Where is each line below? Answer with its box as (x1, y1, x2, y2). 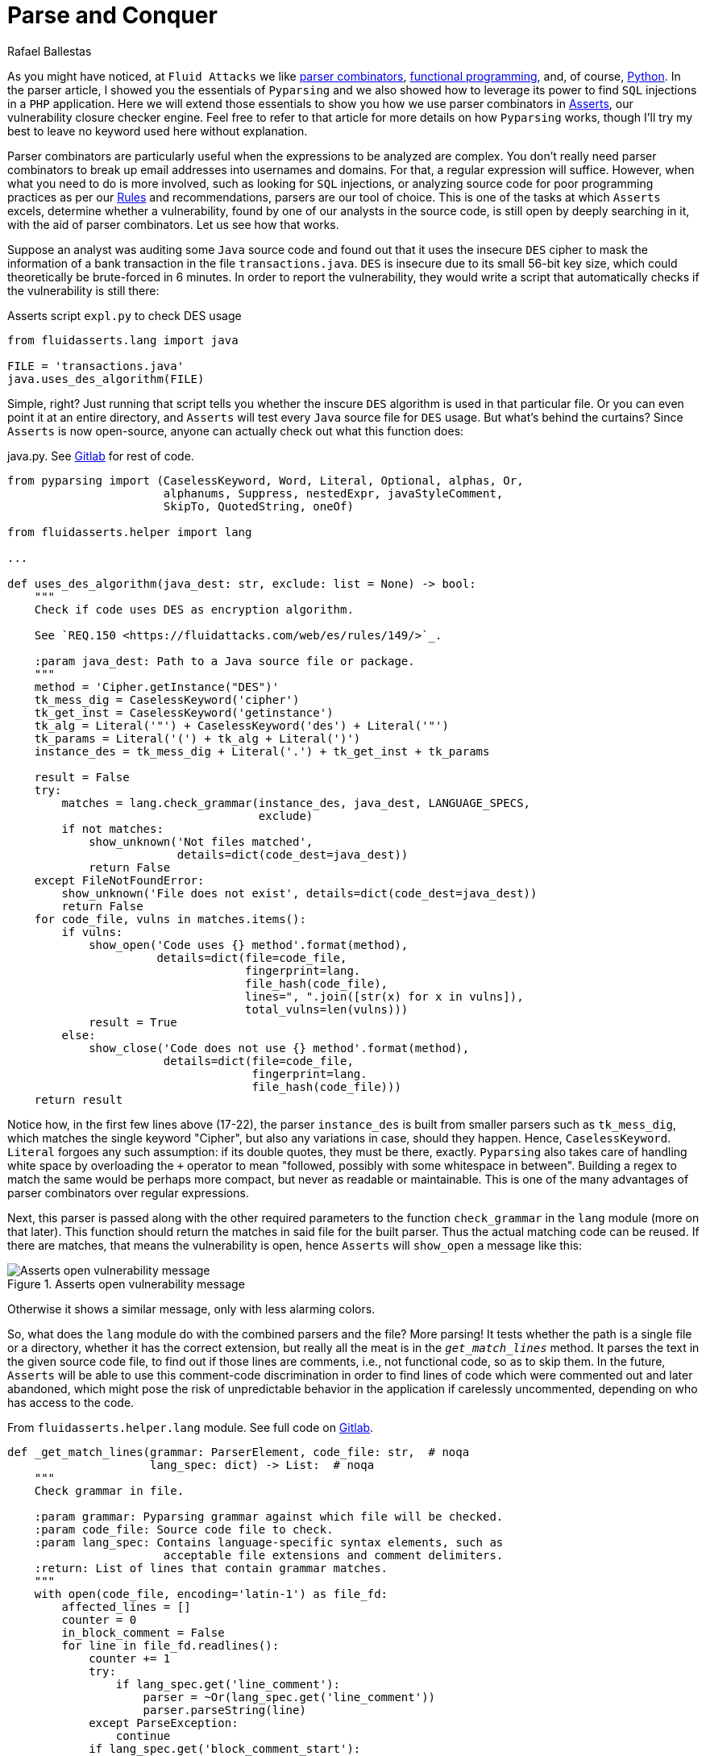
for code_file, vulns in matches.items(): (34, 912, 306, 926)
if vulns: (61, 925, 123, 938)
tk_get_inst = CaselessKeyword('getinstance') (34, 705, 334, 719)
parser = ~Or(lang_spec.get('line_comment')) (143, 1690, 436, 1704)
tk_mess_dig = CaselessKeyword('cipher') (34, 693, 300, 706)
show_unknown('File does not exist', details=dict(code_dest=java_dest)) (61, 886, 538, 900)
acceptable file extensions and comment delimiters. (163, 1548, 504, 1562)
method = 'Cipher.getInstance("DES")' (34, 680, 280, 693)
